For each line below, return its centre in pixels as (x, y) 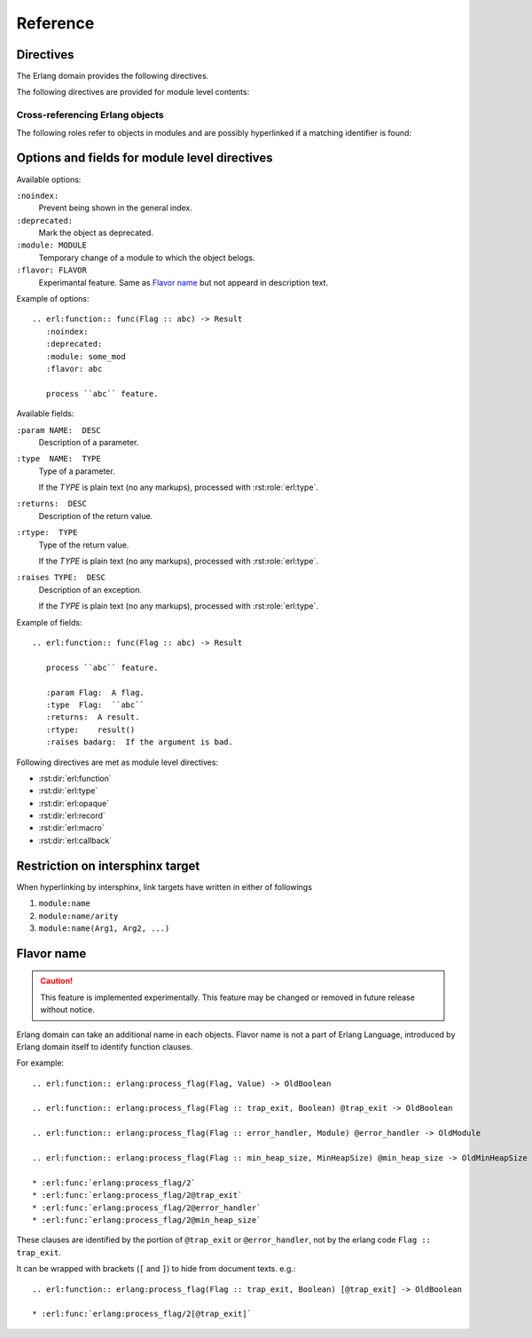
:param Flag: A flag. (95, 693)
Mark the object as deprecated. (96, 233)
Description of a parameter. (89, 442)
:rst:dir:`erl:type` (68, 791)
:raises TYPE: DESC (61, 578)
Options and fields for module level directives (145, 158)
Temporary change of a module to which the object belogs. (147, 257)
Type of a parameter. (77, 471)
